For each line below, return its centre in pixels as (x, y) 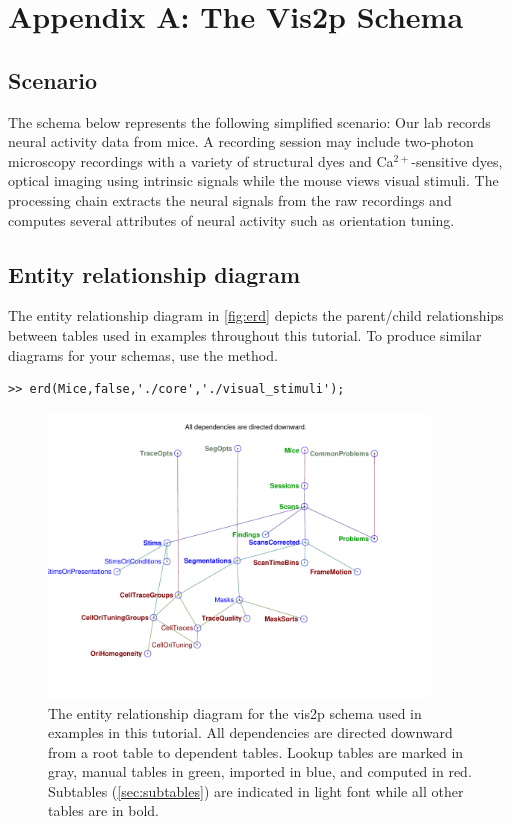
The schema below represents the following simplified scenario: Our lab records (249, 121)
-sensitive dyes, (457, 160)
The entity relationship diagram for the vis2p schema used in (235, 712)
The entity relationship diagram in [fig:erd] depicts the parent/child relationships (256, 315)
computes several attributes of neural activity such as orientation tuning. (231, 219)
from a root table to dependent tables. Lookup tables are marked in (256, 751)
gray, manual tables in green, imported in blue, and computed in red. (260, 771)
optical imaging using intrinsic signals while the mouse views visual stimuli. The (253, 180)
